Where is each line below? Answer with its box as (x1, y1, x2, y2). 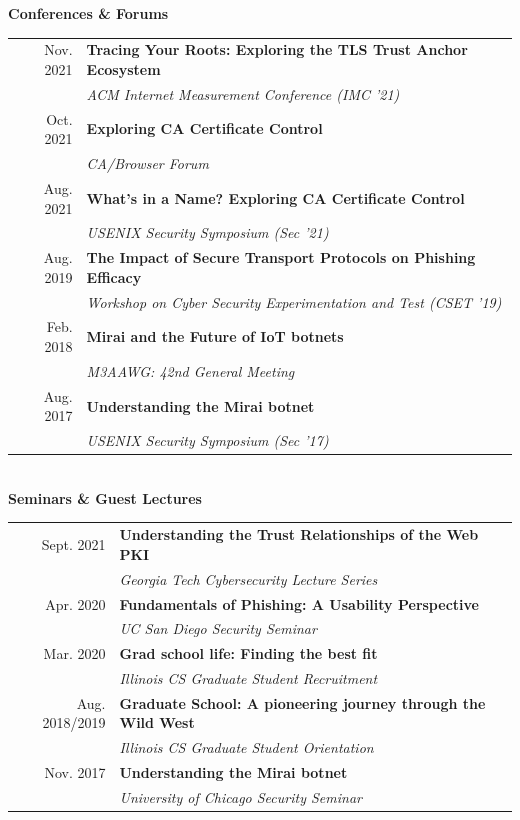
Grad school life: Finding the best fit (119, 643, 378, 664)
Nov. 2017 (44, 762, 106, 783)
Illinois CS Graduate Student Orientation (119, 737, 374, 758)
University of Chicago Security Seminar (119, 787, 362, 807)
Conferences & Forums (8, 3, 169, 23)
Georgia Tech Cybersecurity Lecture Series (119, 568, 378, 589)
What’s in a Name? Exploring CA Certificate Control (86, 187, 465, 208)
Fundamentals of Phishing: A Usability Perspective (119, 593, 479, 614)
